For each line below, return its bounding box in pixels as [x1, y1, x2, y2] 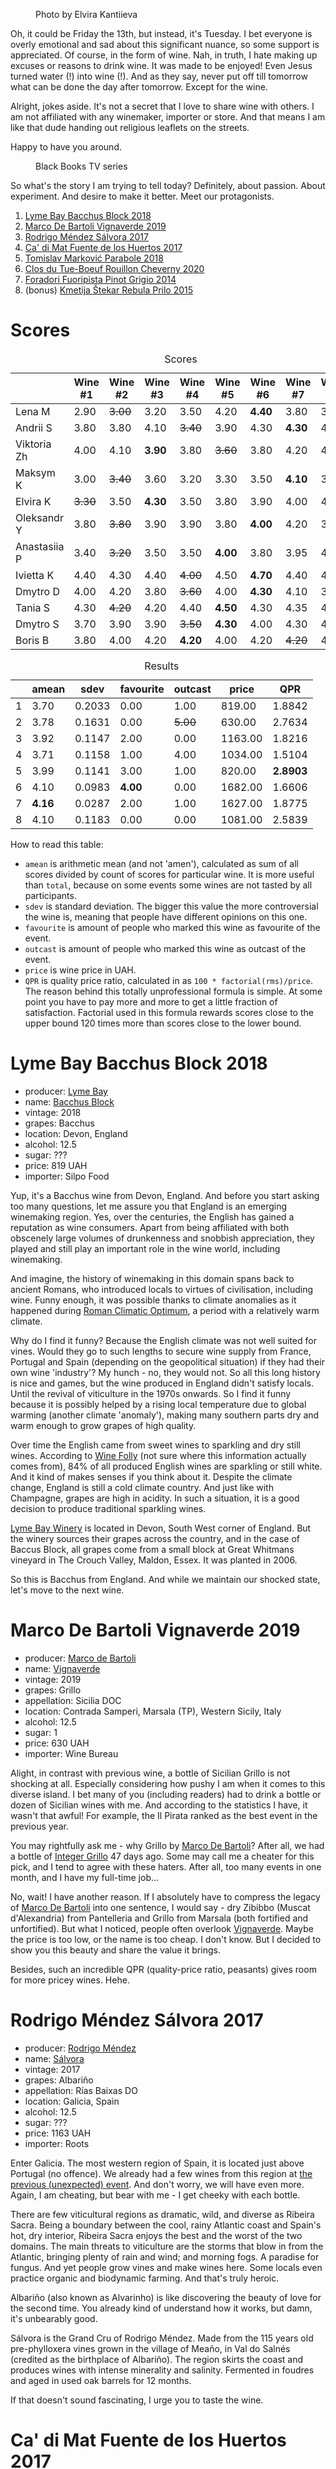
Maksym [15, 465, 56, 479]
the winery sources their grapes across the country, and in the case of [10, 1532, 300, 1544]
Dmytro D [15, 584, 60, 598]
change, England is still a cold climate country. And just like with [10, 1481, 274, 1493]
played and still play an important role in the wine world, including [10, 1242, 281, 1254]
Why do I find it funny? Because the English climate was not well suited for [10, 1334, 317, 1346]
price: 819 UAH [24, 1159, 88, 1171]
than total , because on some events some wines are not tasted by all [24, 879, 313, 891]
